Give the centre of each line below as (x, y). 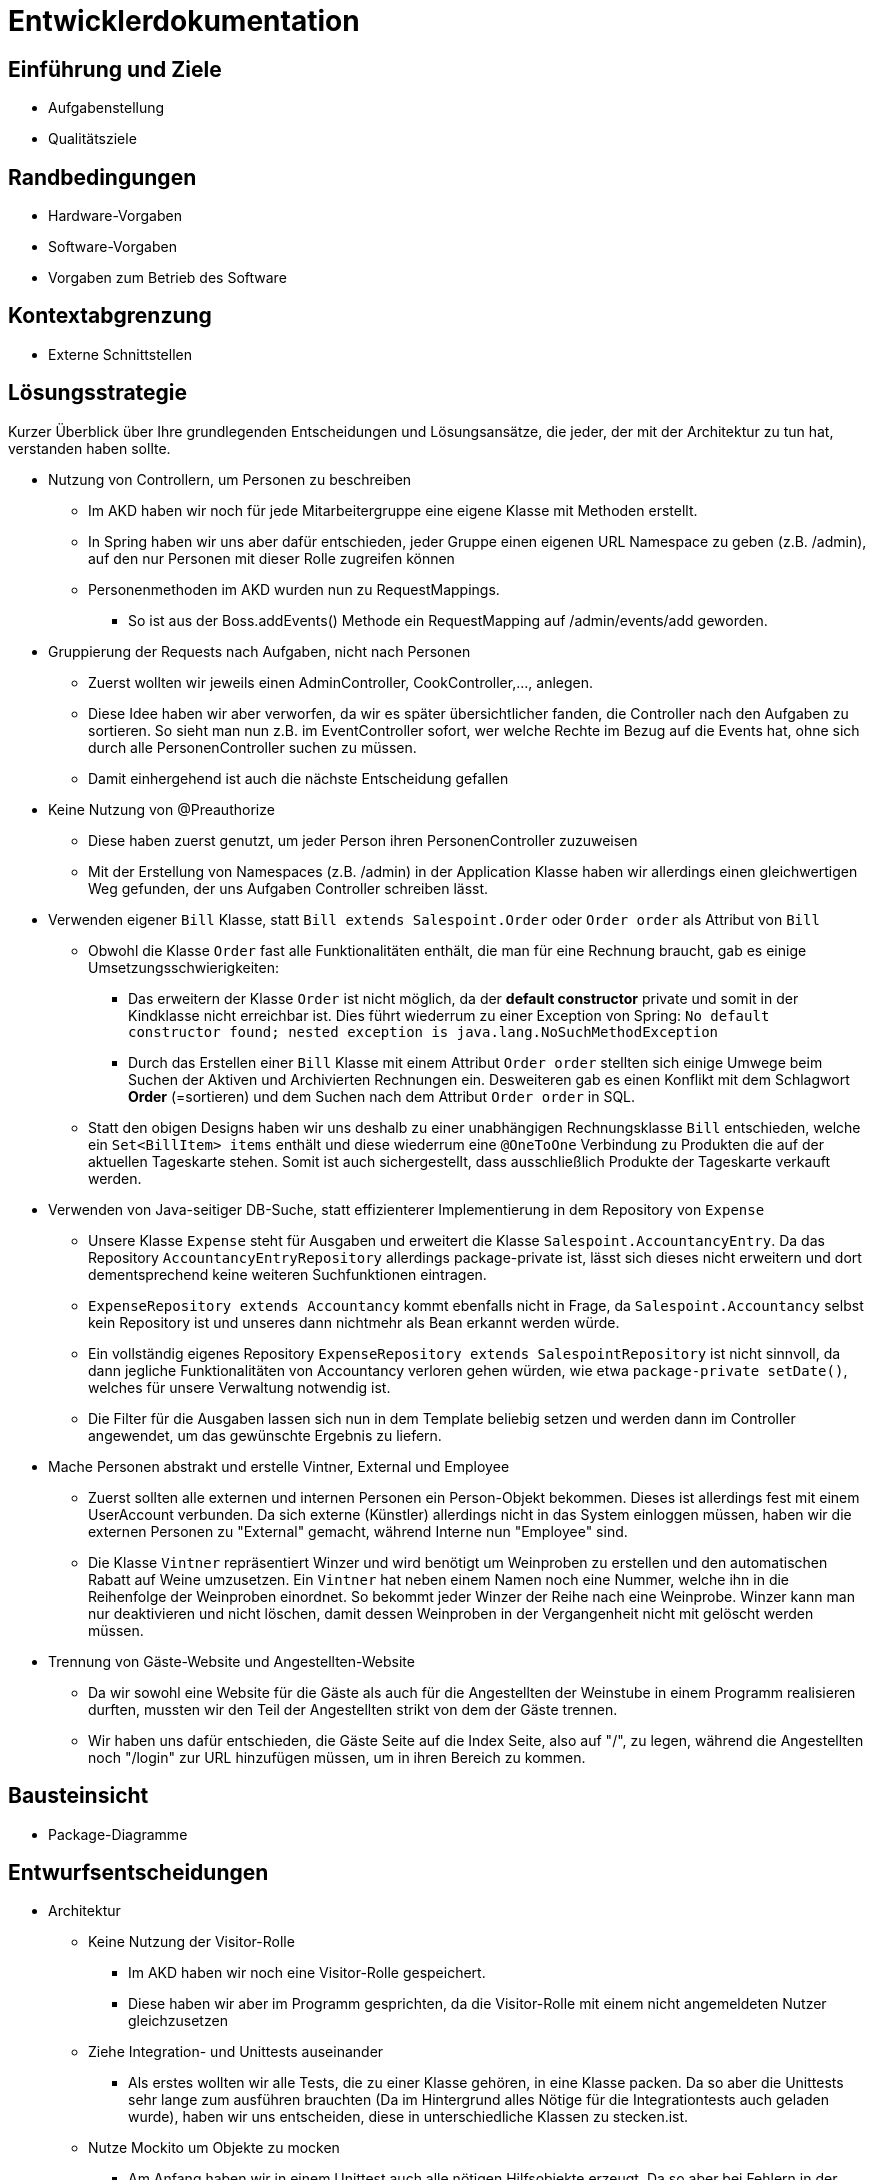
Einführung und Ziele (115, 69)
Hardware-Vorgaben (115, 216)
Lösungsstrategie (98, 393)
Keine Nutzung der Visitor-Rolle (191, 1942)
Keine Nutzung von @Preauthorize (161, 809)
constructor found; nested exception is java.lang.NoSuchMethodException (423, 1031)
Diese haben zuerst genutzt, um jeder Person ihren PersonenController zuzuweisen (363, 840)
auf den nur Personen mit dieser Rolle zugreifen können (271, 558)
